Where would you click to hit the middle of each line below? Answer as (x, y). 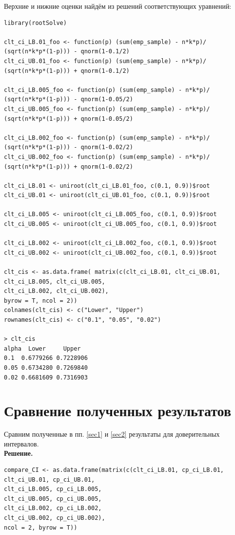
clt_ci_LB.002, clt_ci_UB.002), (56, 291)
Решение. (19, 453)
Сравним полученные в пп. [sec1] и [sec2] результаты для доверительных (112, 434)
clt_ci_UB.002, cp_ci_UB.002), (55, 518)
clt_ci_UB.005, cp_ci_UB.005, (53, 499)
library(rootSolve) (35, 23)
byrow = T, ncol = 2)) (41, 301)
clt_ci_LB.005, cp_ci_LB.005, (53, 489)
